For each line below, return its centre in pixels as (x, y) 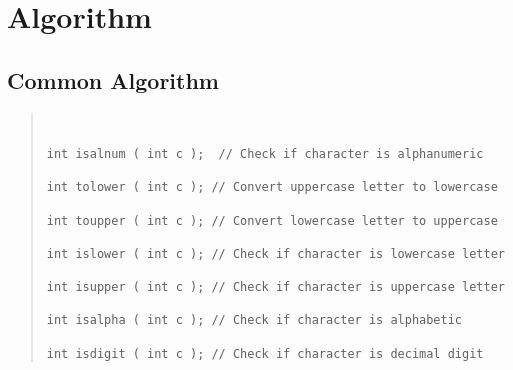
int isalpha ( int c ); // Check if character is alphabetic (254, 320)
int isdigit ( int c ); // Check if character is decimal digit (265, 353)
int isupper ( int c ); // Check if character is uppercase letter (275, 287)
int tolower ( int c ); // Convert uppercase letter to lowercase (272, 187)
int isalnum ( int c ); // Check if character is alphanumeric (265, 153)
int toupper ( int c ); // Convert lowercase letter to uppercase (272, 220)
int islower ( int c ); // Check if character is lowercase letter (275, 253)
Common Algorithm (113, 79)
